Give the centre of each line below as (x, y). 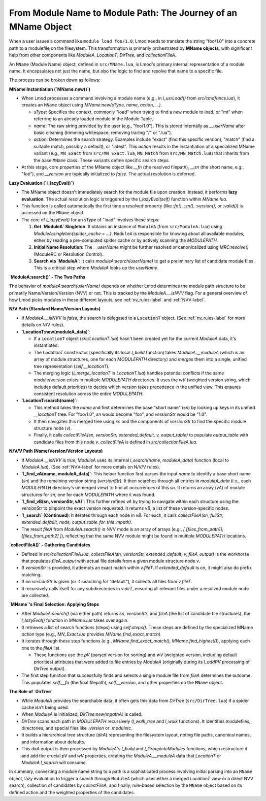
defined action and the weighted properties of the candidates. (72, 792)
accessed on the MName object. (53, 213)
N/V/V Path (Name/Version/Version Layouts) (56, 451)
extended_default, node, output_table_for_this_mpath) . (77, 522)
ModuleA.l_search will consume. (54, 763)
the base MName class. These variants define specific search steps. (102, 160)
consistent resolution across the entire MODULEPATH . (89, 394)
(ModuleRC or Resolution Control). (68, 254)
